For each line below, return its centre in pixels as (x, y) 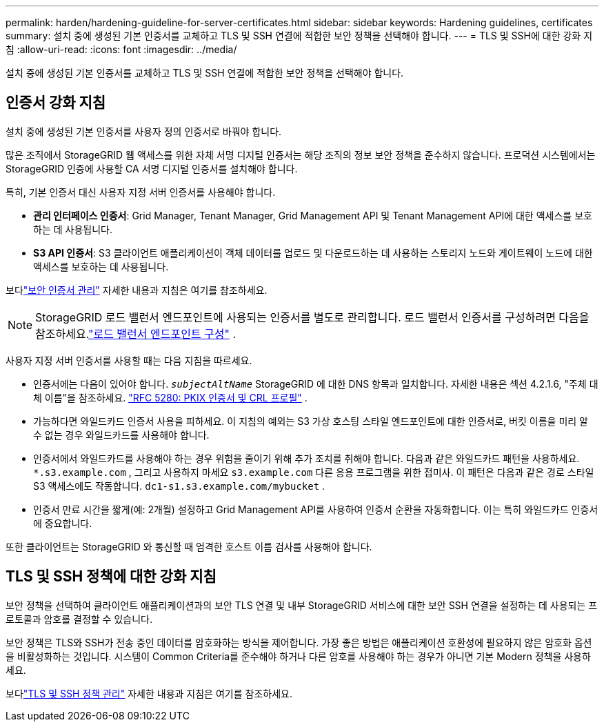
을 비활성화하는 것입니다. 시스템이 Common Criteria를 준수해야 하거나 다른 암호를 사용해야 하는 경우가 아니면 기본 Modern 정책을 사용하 (298, 656)
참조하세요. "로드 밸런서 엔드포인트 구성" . (136, 333)
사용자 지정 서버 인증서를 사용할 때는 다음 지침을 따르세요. (129, 360)
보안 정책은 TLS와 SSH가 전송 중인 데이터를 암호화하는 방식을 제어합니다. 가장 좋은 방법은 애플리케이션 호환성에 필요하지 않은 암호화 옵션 (299, 642)
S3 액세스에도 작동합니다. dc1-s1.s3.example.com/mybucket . (179, 486)
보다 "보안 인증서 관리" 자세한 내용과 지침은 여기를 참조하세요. (137, 290)
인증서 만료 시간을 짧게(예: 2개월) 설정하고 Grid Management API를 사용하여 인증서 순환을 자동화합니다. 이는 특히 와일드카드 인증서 (316, 509)
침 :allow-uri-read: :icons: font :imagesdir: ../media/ (121, 49)
